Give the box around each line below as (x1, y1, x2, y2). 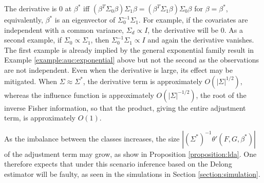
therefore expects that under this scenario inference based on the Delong (4, 158, 232, 169)
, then (90, 34, 109, 45)
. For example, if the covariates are (138, 14, 248, 25)
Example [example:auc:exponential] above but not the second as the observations (4, 54, 259, 65)
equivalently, (4, 14, 43, 25)
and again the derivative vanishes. (147, 34, 254, 45)
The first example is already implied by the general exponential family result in (4, 44, 254, 55)
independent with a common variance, (4, 24, 124, 35)
